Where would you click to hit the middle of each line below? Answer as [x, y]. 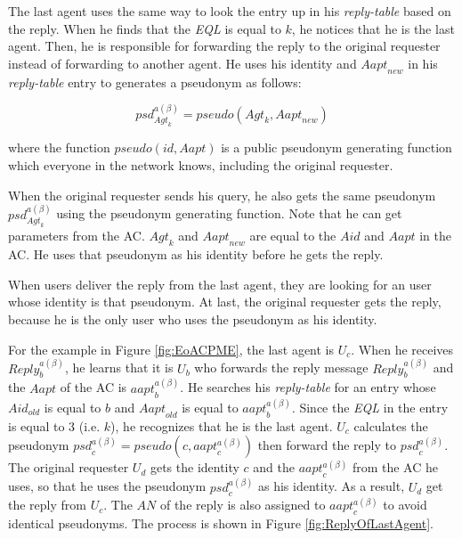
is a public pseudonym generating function [336, 147]
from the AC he [395, 467]
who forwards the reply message [281, 367]
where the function [59, 147]
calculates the [391, 425]
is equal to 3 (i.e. [54, 425]
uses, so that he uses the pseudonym [107, 486]
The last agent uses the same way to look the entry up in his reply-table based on [230, 11]
